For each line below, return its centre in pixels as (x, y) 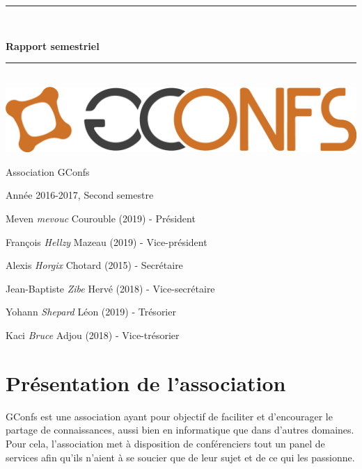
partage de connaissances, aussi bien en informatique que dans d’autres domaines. (180, 430)
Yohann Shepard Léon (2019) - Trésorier (91, 312)
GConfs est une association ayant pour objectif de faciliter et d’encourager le (169, 416)
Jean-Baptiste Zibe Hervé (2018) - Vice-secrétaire (110, 288)
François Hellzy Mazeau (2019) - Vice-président (107, 241)
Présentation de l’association (146, 382)
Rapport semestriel (53, 46)
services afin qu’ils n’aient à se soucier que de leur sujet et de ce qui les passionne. (180, 457)
